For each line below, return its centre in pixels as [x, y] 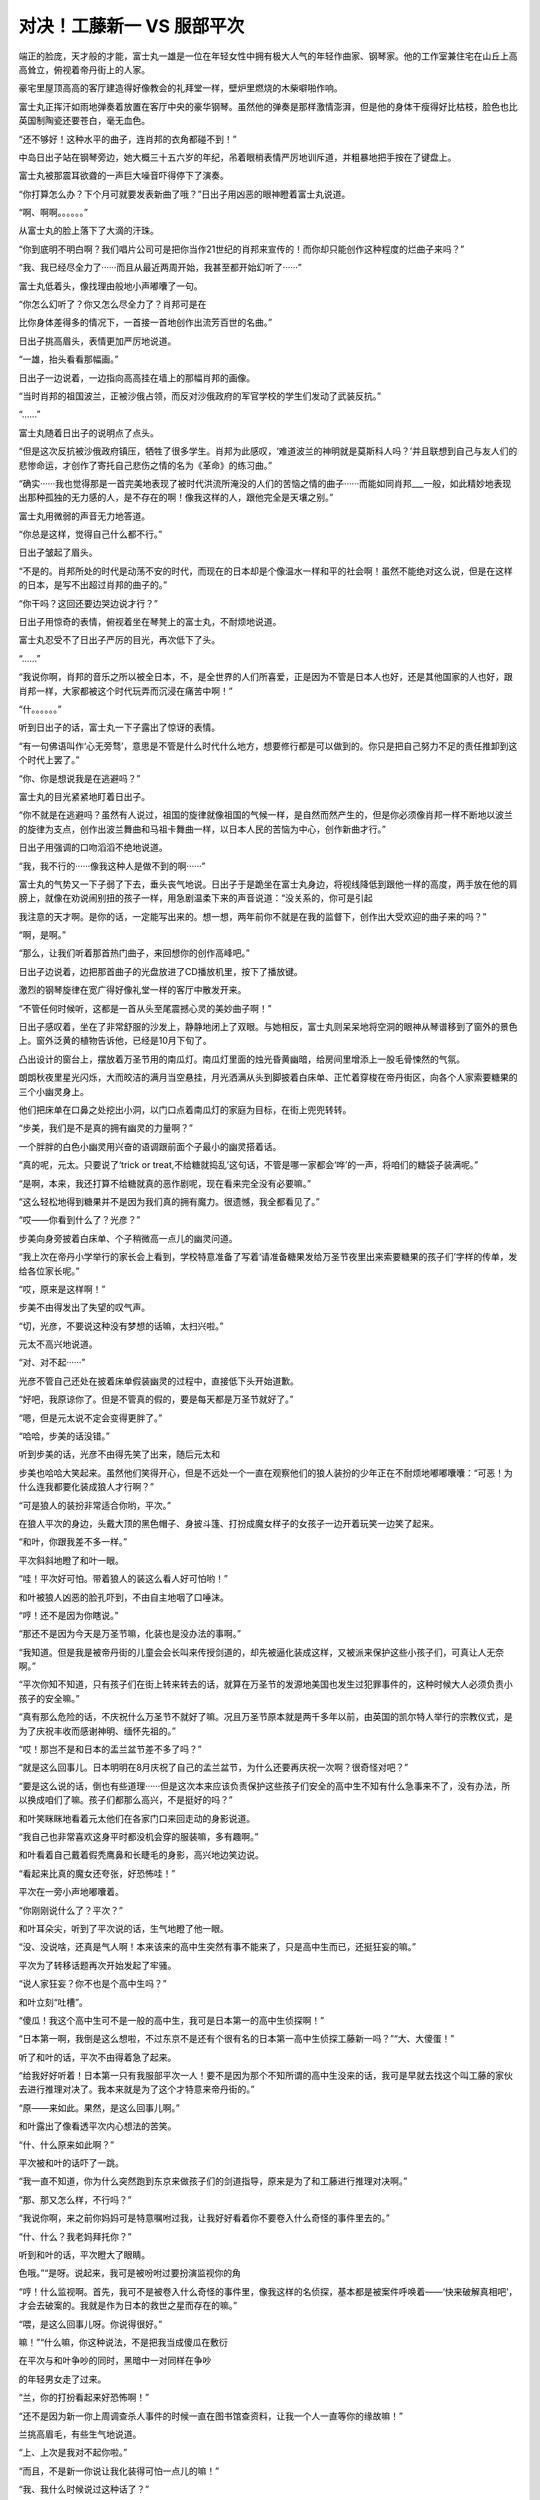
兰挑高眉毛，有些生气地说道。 [80, 2434]
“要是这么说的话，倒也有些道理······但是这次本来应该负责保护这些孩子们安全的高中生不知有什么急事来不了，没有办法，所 [264, 1786]
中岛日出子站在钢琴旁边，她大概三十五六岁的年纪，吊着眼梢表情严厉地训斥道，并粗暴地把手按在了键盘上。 [237, 157]
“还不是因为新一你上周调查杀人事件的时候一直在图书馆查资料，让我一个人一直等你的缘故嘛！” [211, 2416]
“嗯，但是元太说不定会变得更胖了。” [90, 1417]
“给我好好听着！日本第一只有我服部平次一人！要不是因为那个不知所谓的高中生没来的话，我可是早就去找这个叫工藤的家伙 [266, 2076]
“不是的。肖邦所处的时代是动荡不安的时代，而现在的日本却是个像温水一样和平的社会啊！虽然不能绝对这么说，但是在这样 [266, 571]
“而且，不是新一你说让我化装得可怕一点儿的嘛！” [119, 2471]
